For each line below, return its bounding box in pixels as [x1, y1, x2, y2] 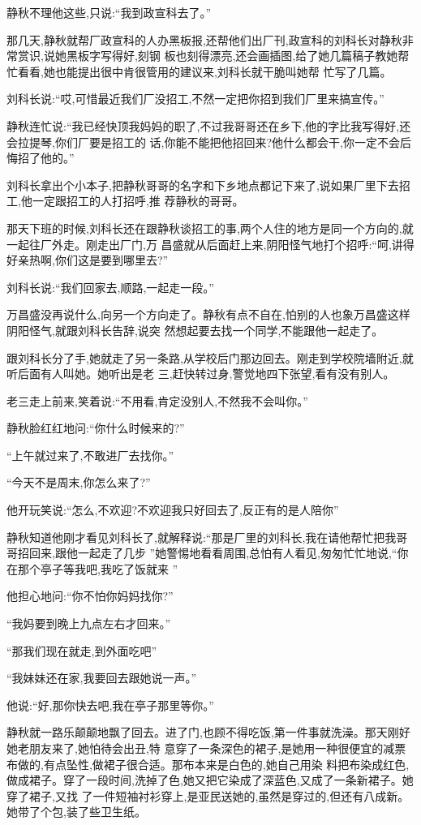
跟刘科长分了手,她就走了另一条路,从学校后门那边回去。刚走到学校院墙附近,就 [6, 349, 414, 366]
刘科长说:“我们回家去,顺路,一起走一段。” [6, 278, 214, 295]
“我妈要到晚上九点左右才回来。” [6, 615, 171, 632]
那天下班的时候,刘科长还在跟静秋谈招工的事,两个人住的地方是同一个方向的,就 [6, 219, 414, 236]
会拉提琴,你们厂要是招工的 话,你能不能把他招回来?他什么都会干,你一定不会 [6, 133, 400, 150]
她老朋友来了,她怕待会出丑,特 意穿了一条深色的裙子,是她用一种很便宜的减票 [6, 740, 406, 756]
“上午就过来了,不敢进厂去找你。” [6, 446, 174, 463]
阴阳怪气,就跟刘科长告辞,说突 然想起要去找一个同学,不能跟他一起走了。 [6, 321, 384, 338]
